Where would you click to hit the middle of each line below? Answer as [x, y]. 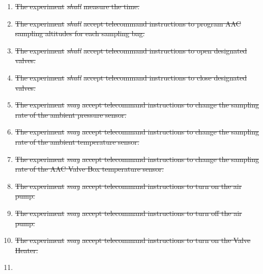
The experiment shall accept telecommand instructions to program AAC [128, 23]
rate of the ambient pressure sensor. [71, 114]
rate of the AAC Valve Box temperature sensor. [89, 169]
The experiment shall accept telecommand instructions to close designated [131, 77]
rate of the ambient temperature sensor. [77, 141]
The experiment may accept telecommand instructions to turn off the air [128, 213]
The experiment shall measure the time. [77, 6]
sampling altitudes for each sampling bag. [80, 33]
